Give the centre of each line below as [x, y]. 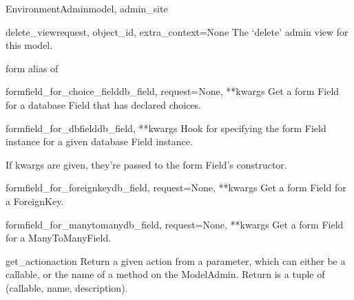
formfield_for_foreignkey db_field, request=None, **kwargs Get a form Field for [176, 187]
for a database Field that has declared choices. [103, 104]
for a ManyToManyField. [59, 238]
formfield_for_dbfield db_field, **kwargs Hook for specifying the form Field [166, 128]
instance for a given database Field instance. [99, 141]
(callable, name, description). [67, 287]
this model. [29, 45]
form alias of [32, 68]
